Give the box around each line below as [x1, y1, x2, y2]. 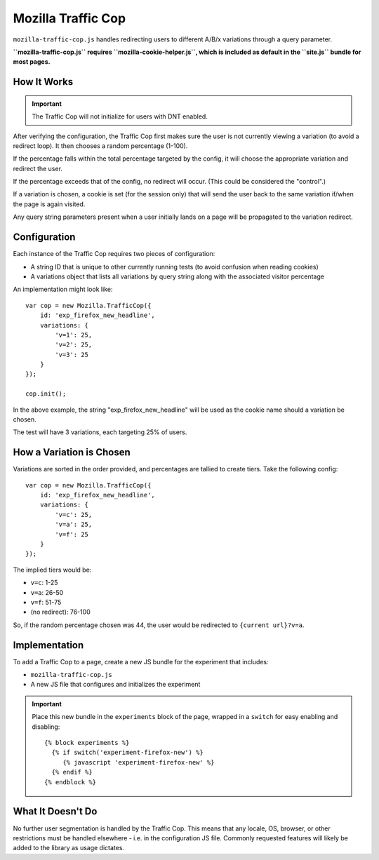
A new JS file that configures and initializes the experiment [30, 680, 201, 689]
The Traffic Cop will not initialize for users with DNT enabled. [32, 112, 208, 121]
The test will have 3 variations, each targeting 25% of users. [13, 428, 187, 436]
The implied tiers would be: [13, 565, 92, 574]
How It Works [13, 76, 74, 88]
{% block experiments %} [44, 739, 130, 747]
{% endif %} [51, 768, 93, 777]
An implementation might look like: [13, 285, 113, 294]
